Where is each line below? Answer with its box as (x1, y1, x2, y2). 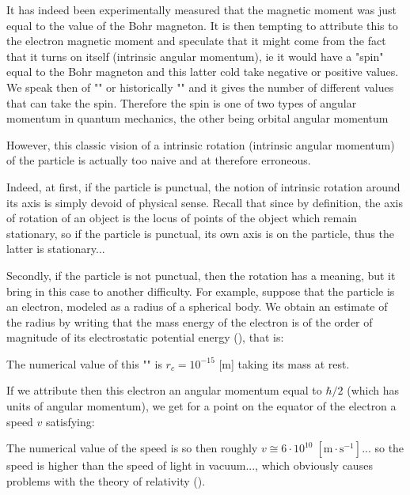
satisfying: (46, 413, 95, 429)
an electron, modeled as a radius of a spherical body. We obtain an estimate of (6, 298, 388, 315)
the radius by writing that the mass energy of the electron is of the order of (6, 313, 373, 330)
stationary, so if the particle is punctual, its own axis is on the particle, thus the (6, 225, 394, 241)
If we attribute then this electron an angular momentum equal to (6, 382, 322, 399)
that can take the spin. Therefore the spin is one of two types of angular (6, 94, 357, 111)
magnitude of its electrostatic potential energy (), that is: (6, 329, 284, 346)
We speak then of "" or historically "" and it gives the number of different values (6, 78, 394, 95)
